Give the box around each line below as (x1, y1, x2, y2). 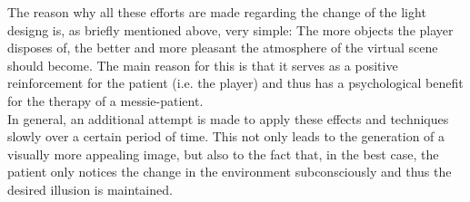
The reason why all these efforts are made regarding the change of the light (7, 3, 426, 21)
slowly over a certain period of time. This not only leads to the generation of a (7, 127, 445, 146)
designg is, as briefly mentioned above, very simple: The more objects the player (7, 20, 454, 39)
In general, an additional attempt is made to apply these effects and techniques (7, 109, 449, 128)
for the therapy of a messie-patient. (7, 91, 204, 110)
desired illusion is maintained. (7, 179, 173, 198)
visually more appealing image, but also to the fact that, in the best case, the (7, 144, 439, 163)
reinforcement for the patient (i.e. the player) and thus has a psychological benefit (7, 73, 464, 92)
